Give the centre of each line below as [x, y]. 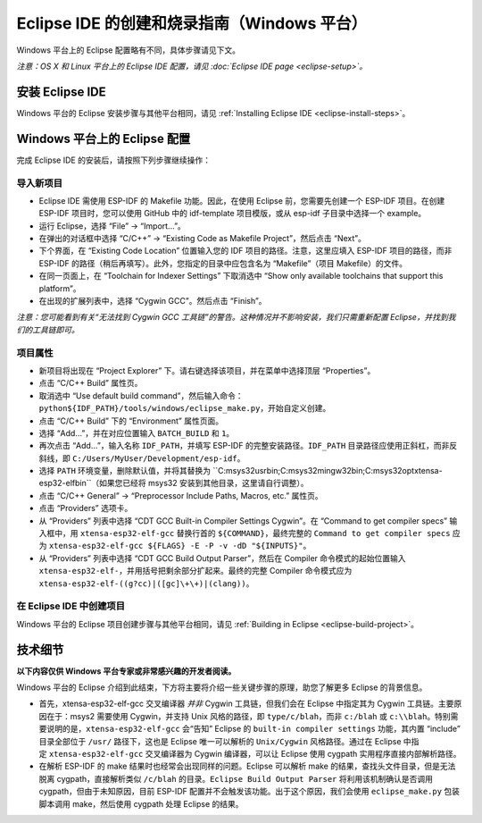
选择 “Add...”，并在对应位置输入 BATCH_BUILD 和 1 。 [137, 432]
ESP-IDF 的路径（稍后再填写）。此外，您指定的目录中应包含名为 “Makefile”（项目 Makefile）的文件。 [223, 263]
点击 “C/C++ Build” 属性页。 [91, 383]
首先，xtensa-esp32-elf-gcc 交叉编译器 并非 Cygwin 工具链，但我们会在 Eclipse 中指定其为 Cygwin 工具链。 [239, 704]
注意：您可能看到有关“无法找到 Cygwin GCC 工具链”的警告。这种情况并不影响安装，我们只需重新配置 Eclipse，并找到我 [236, 317]
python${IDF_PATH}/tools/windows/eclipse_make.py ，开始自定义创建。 [185, 408]
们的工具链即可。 [48, 330]
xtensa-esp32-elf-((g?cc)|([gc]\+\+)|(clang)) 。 [146, 583]
